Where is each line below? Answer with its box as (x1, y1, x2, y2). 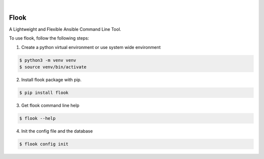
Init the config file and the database (21, 128, 93, 134)
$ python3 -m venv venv (19, 57, 77, 63)
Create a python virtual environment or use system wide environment (21, 44, 161, 50)
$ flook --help (19, 115, 56, 121)
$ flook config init (19, 141, 68, 147)
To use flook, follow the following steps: (9, 35, 89, 41)
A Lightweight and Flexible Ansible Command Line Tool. (9, 26, 122, 32)
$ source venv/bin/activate (19, 64, 87, 70)
